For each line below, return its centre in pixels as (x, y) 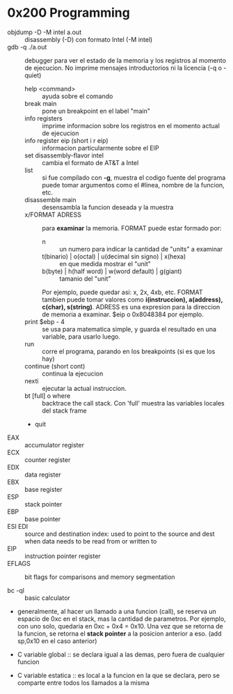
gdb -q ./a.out (27, 47)
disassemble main (50, 199)
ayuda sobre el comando (78, 96)
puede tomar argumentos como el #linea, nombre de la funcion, (133, 185)
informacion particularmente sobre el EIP (101, 148)
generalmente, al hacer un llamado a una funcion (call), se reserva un (117, 611)
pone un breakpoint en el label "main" (96, 111)
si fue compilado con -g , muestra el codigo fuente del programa (134, 177)
